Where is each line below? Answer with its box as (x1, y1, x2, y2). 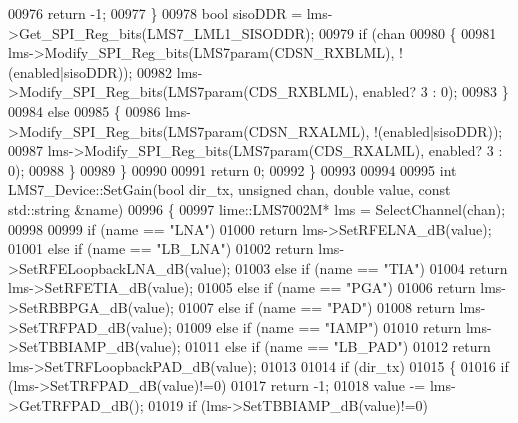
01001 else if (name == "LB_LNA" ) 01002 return (8, 238, 314, 259)
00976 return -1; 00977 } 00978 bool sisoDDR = (8, 3, 303, 23)
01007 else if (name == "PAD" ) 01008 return (178, 296, 455, 317)
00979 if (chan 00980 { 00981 (318, 22, 497, 43)
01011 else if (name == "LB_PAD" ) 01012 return (185, 336, 491, 357)
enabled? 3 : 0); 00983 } (362, 81, 509, 102)
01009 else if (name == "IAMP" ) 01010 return (176, 316, 462, 337)
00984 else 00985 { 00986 (8, 100, 161, 121)
